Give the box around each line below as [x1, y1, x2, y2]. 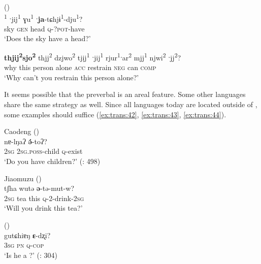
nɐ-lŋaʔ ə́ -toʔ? [4, 136, 47, 146]
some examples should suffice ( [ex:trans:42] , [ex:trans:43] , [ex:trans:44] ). [4, 109, 226, 119]
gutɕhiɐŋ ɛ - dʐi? [4, 229, 51, 240]
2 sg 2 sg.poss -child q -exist [4, 146, 83, 156]
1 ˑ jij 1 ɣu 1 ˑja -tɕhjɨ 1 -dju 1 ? [4, 12, 83, 24]
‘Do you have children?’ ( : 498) [4, 156, 101, 167]
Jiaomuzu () [4, 173, 42, 183]
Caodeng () [4, 126, 39, 137]
